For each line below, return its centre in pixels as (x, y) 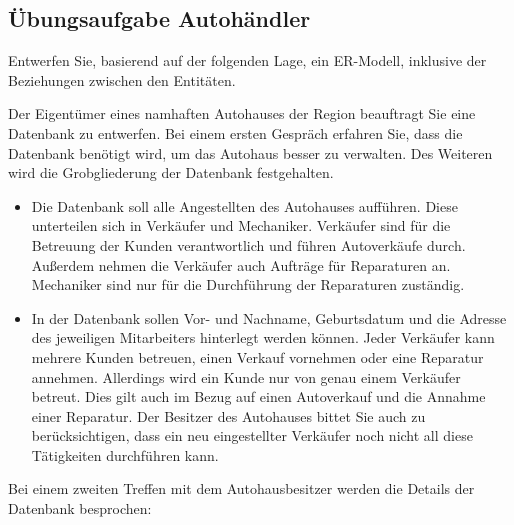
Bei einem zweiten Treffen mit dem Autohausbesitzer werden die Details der (241, 488)
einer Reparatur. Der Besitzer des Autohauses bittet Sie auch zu (228, 415)
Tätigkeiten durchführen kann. (125, 454)
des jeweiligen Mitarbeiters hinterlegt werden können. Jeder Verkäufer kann (263, 337)
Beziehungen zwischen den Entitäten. (122, 79)
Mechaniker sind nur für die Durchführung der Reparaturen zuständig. (248, 284)
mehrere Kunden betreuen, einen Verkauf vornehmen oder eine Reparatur (257, 356)
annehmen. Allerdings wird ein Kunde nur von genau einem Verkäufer (246, 376)
